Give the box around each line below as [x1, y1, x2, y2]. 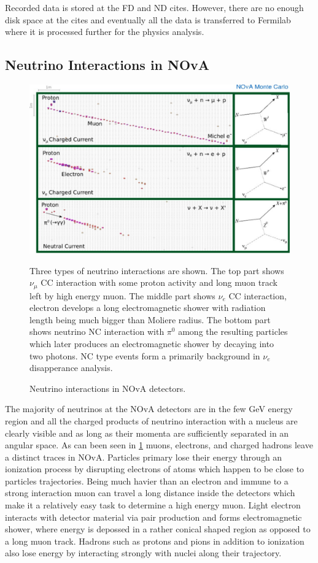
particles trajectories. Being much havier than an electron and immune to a [5, 474, 289, 487]
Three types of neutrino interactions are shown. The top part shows [29, 264, 284, 277]
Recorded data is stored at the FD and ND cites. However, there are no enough [5, 1, 304, 13]
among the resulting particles [178, 325, 288, 338]
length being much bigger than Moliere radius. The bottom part [29, 313, 271, 326]
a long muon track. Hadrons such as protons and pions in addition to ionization [5, 534, 304, 547]
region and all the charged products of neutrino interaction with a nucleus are [5, 414, 298, 427]
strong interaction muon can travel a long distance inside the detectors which [5, 486, 295, 499]
